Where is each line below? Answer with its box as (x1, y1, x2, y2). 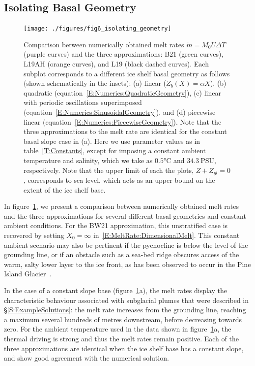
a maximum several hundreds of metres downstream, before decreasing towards (4, 314, 242, 324)
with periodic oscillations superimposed (24, 97, 142, 107)
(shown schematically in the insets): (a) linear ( (24, 78, 167, 88)
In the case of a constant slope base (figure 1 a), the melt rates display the (4, 285, 227, 295)
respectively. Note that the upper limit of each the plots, (24, 165, 194, 175)
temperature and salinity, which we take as (24, 155, 153, 165)
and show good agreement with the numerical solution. (4, 353, 169, 363)
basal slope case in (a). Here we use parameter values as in (24, 135, 200, 146)
